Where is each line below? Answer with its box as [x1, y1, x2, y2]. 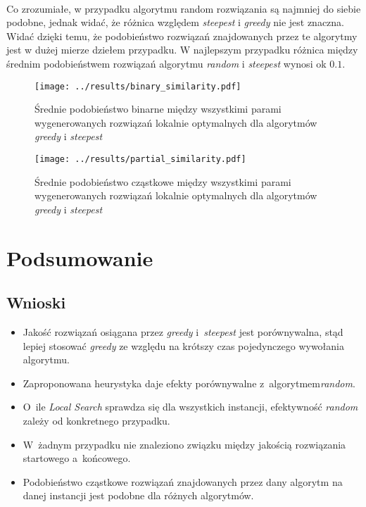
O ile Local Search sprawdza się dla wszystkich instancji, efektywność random [23, 399, 358, 414]
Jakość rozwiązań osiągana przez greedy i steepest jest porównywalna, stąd [23, 325, 343, 339]
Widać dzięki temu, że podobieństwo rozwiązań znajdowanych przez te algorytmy [6, 28, 358, 43]
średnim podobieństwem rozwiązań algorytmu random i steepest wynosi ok [6, 56, 327, 70]
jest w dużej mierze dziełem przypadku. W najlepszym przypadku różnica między [6, 42, 358, 57]
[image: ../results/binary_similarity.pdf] [34, 81, 241, 92]
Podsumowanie [6, 243, 153, 272]
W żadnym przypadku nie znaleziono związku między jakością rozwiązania [23, 437, 346, 451]
